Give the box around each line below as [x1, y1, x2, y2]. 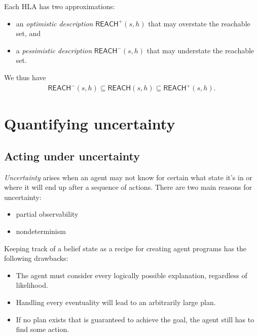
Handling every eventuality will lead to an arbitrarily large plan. [16, 297, 216, 308]
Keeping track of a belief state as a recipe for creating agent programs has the [4, 243, 247, 253]
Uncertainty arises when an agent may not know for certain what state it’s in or [4, 172, 252, 182]
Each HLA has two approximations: [4, 1, 115, 11]
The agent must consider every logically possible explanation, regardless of [16, 270, 247, 280]
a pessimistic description [16, 45, 92, 55]
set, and [16, 28, 41, 39]
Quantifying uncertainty [4, 113, 175, 134]
